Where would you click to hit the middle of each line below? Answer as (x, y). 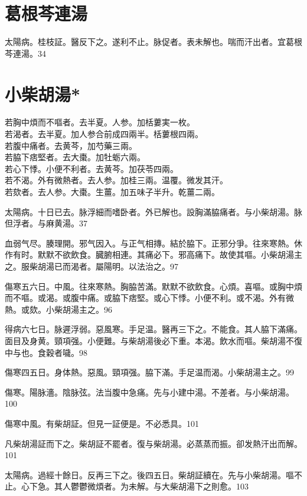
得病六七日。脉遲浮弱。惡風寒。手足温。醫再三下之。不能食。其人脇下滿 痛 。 (153, 329)
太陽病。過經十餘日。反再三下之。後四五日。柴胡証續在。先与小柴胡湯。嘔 (149, 474)
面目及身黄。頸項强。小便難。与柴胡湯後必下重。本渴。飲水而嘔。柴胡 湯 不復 (153, 340)
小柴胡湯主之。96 (79, 309)
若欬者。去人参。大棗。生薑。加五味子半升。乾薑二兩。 (112, 192)
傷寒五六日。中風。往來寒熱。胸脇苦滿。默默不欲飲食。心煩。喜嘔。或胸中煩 (153, 286)
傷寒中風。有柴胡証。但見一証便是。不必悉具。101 (102, 423)
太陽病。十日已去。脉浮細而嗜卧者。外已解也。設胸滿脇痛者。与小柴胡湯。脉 (153, 211)
